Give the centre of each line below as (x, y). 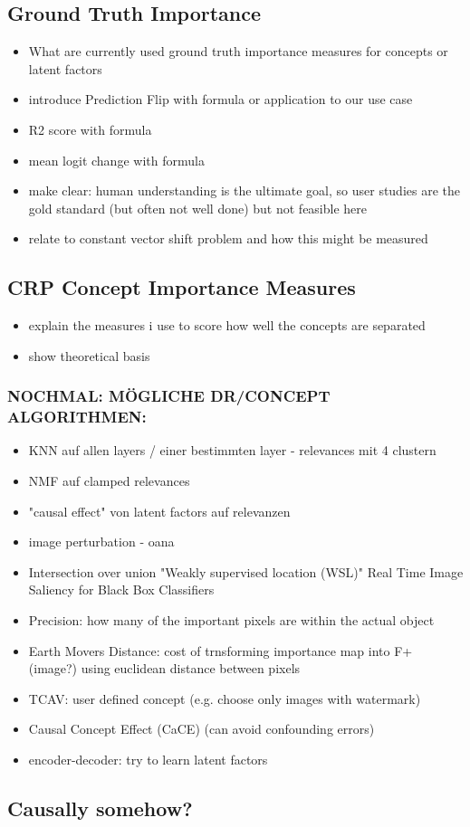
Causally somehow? (100, 808)
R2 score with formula (90, 129)
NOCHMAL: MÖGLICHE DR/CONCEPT (169, 396)
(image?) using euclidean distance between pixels (164, 668)
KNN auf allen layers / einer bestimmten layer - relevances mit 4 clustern (232, 450)
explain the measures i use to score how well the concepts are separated (227, 325)
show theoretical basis (89, 355)
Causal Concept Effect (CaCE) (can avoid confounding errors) (201, 729)
